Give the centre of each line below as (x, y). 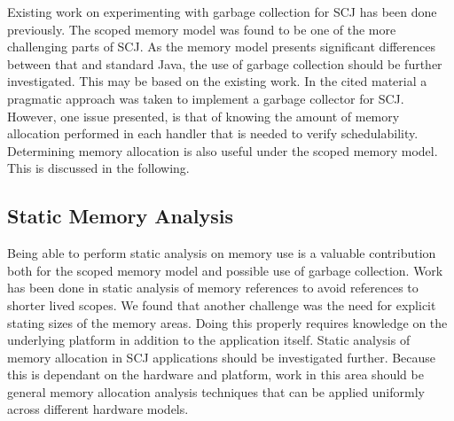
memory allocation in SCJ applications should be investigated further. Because (222, 357)
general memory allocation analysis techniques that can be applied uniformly (216, 391)
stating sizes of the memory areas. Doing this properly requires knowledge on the (227, 322)
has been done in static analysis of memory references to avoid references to (213, 288)
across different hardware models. (98, 409)
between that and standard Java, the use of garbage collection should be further (225, 63)
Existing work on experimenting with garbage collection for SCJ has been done (222, 12)
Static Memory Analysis (120, 216)
